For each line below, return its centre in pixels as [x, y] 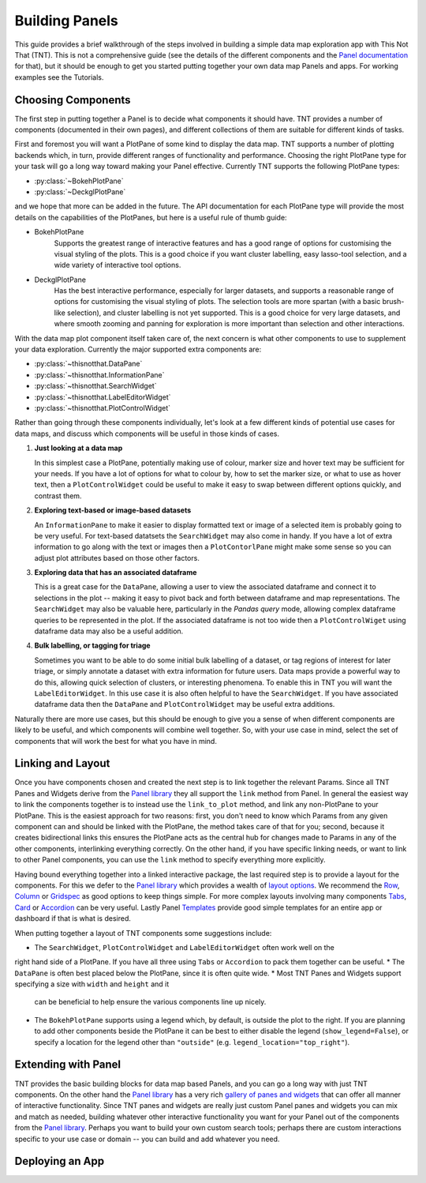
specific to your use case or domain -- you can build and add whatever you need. [147, 1139]
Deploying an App [60, 1161]
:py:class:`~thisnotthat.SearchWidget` [95, 386]
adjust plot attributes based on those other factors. [117, 558]
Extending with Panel [68, 1065]
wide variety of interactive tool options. [118, 265]
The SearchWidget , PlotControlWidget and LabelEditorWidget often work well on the [185, 947]
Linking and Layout [62, 763]
